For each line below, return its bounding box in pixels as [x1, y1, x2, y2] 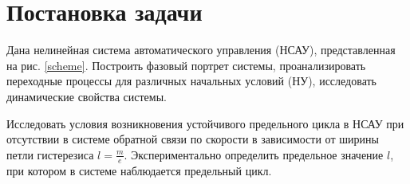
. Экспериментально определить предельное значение [124, 146, 384, 162]
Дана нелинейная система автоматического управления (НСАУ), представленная [6, 41, 396, 58]
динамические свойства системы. [6, 88, 167, 104]
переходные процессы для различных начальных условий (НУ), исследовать [6, 72, 376, 89]
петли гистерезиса [6, 146, 94, 162]
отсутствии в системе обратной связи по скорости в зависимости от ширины [6, 131, 379, 147]
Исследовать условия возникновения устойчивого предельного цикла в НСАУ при [6, 115, 404, 131]
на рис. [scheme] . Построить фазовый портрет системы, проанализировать [6, 57, 366, 73]
